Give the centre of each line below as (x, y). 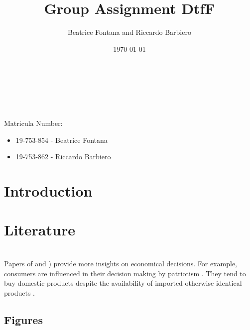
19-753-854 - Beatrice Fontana (62, 140)
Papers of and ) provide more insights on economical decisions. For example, (121, 263)
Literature (40, 230)
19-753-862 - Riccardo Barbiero (63, 157)
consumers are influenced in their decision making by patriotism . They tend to (125, 273)
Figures (23, 319)
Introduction (48, 191)
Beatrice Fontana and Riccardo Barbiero (129, 32)
